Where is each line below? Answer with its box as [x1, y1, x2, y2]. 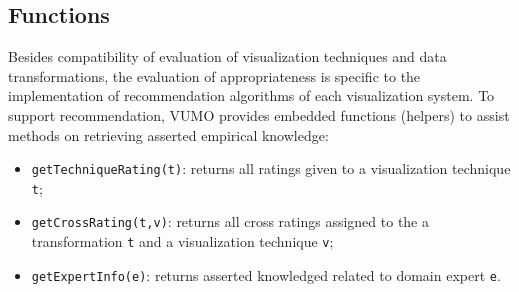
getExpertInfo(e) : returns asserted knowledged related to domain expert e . [31, 264, 501, 285]
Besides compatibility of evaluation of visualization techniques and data [8, 46, 447, 67]
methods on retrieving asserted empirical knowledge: [8, 124, 329, 145]
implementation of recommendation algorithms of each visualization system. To [8, 85, 495, 106]
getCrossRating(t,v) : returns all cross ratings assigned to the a [31, 211, 429, 232]
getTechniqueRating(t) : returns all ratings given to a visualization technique [31, 158, 511, 179]
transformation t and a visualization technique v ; [31, 231, 334, 252]
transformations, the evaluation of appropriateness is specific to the [8, 65, 421, 86]
